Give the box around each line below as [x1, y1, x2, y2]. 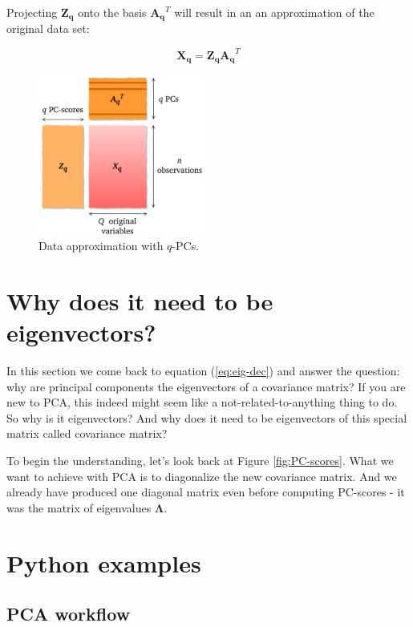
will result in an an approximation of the [174, 4, 375, 20]
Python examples [6, 546, 201, 579]
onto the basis [78, 4, 147, 20]
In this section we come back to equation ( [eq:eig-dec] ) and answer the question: [6, 362, 400, 379]
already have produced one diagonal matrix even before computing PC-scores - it [6, 483, 405, 500]
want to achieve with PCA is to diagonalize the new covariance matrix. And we [6, 467, 397, 484]
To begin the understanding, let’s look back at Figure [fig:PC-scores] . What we [6, 452, 394, 468]
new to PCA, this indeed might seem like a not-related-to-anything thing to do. [6, 394, 398, 411]
